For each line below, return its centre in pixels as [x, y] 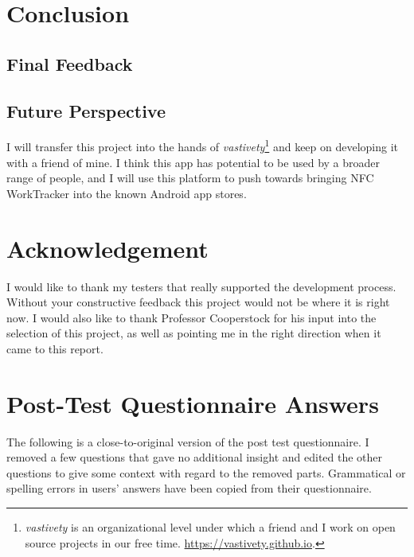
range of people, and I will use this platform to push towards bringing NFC [190, 178]
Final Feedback [70, 63]
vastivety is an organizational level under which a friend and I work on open [210, 526]
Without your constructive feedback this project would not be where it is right [198, 302]
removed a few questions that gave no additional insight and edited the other [195, 457]
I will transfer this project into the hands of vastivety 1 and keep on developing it [203, 146]
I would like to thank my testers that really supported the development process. [201, 286]
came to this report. [55, 348]
